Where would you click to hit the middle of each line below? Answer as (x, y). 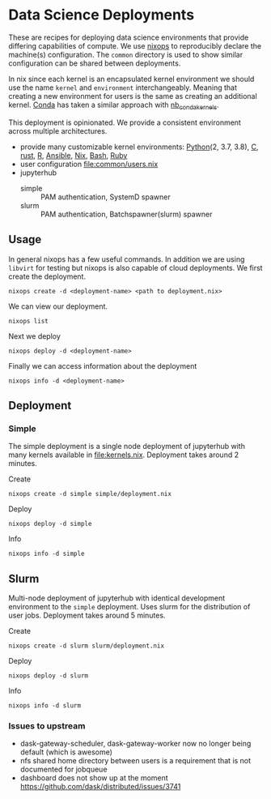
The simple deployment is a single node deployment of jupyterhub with (127, 446)
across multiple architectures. (58, 130)
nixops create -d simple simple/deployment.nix (90, 494)
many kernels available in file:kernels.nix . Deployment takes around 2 (124, 455)
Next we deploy (34, 336)
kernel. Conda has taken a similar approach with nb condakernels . (114, 105)
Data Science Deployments (102, 15)
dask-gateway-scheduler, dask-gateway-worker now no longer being (135, 744)
